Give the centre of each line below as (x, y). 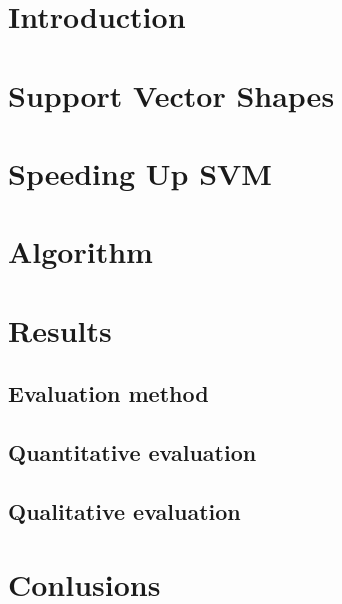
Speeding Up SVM (140, 172)
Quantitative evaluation (132, 452)
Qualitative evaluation (124, 510)
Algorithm (80, 251)
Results (60, 329)
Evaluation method (108, 393)
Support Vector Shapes (171, 94)
